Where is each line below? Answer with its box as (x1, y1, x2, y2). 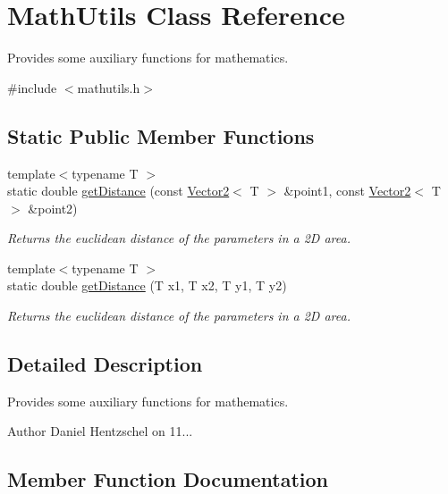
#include (7, 78, 57, 96)
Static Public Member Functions (7, 121, 315, 149)
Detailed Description (7, 350, 203, 378)
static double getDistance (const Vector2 (7, 181, 230, 200)
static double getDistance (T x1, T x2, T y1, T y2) (7, 276, 287, 295)
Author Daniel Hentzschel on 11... (7, 422, 193, 440)
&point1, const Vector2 (283, 181, 411, 200)
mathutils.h (77, 78, 140, 96)
